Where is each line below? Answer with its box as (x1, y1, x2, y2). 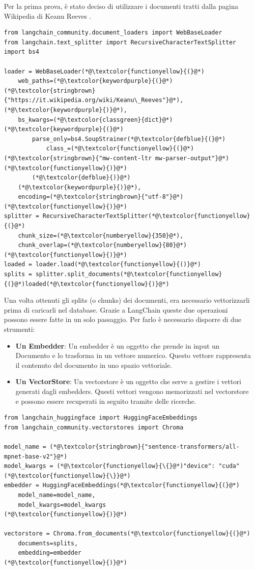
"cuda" (218, 463, 240, 470)
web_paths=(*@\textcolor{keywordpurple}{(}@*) (18, 77, 173, 85)
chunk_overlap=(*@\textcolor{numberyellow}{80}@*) (18, 242, 187, 249)
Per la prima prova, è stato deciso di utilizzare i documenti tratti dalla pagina (4, 1, 238, 11)
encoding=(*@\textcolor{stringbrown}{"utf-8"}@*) (18, 193, 184, 201)
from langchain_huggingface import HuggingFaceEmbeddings (4, 414, 198, 422)
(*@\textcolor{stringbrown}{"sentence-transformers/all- (50, 443, 240, 450)
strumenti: (4, 324, 35, 334)
